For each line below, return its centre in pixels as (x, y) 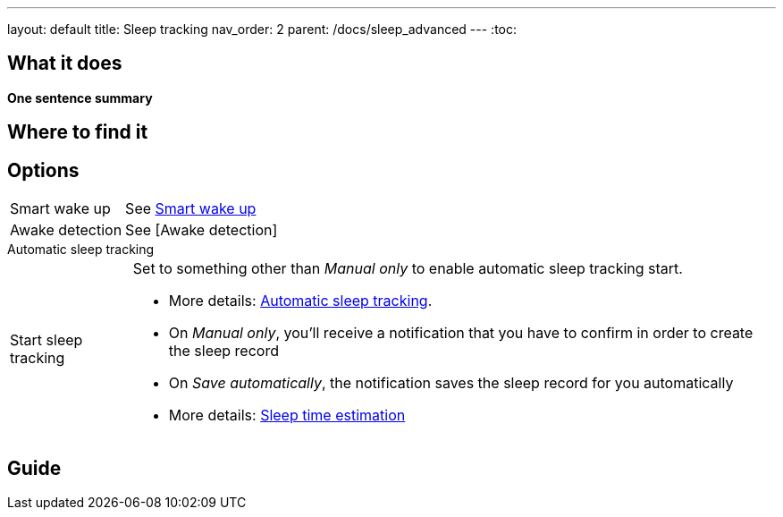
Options (43, 170)
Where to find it (78, 132)
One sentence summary (80, 97)
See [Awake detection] (202, 230)
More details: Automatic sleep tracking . (300, 301)
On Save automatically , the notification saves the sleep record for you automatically (451, 383)
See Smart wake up (191, 209)
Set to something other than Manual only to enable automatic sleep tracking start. (408, 269)
